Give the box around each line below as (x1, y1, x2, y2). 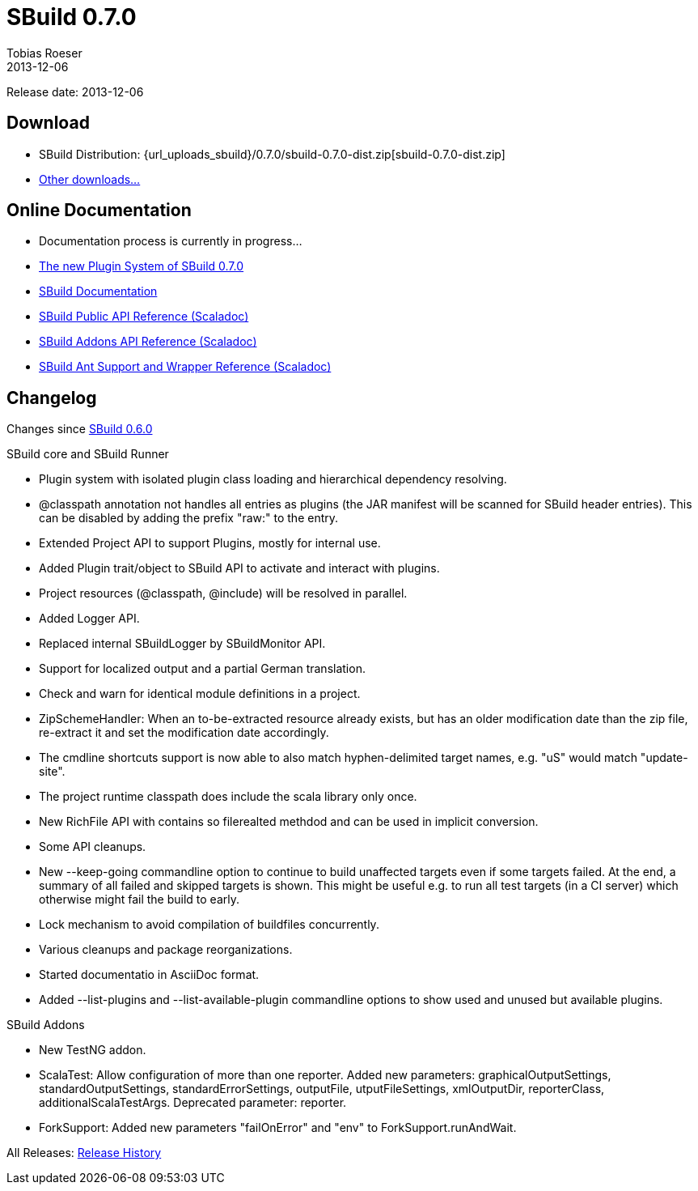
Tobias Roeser (6, 45, 82, 60)
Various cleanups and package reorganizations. (39, 942, 293, 957)
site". (39, 764, 66, 779)
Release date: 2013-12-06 (6, 84, 144, 99)
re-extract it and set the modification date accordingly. (39, 725, 329, 740)
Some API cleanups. (39, 840, 146, 854)
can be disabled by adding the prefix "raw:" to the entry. (39, 511, 339, 525)
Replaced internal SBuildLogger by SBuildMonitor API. (39, 636, 326, 651)
